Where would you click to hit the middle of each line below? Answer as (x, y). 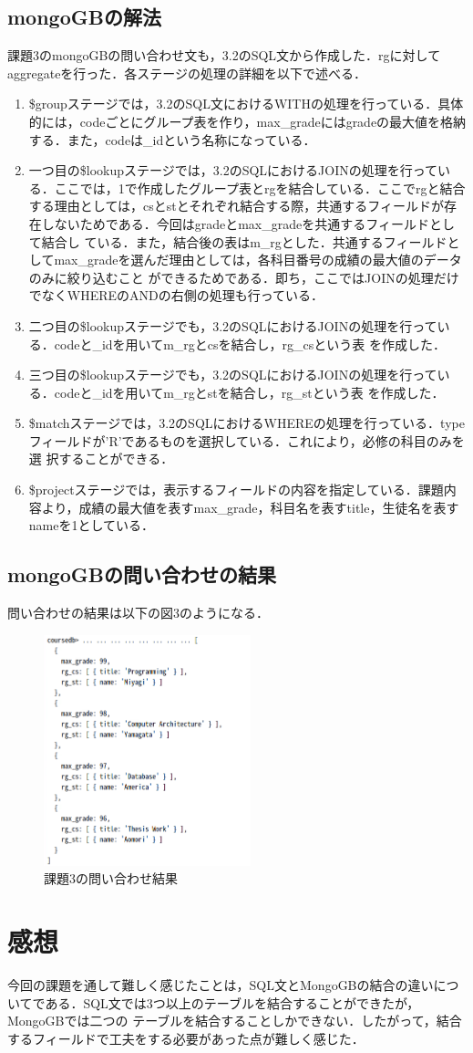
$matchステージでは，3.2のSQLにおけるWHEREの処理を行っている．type (247, 423)
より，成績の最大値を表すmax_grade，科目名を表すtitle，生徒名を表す (250, 507)
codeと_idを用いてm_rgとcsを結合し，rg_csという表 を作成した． (250, 344)
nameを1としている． (92, 525)
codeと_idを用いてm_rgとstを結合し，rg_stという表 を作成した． (249, 392)
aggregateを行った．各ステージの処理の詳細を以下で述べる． (187, 73)
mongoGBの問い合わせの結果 (142, 574)
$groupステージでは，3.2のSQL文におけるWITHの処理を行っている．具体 (246, 104)
